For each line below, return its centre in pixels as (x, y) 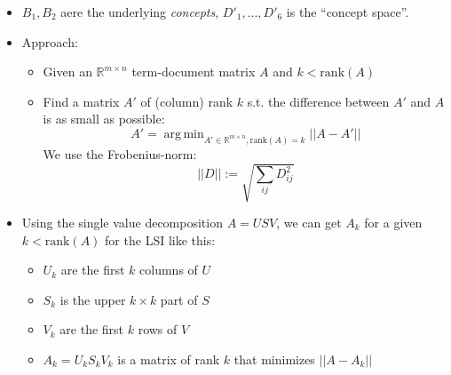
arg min (184, 134)
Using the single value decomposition (122, 222)
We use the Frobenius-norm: (120, 153)
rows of (158, 329)
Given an (67, 72)
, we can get (309, 222)
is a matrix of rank (169, 359)
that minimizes (274, 359)
